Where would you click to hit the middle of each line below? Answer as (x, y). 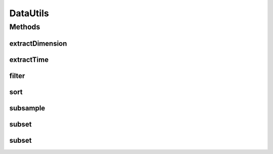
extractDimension (38, 43)
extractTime (29, 60)
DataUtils (29, 13)
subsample (27, 108)
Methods (25, 27)
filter (17, 76)
